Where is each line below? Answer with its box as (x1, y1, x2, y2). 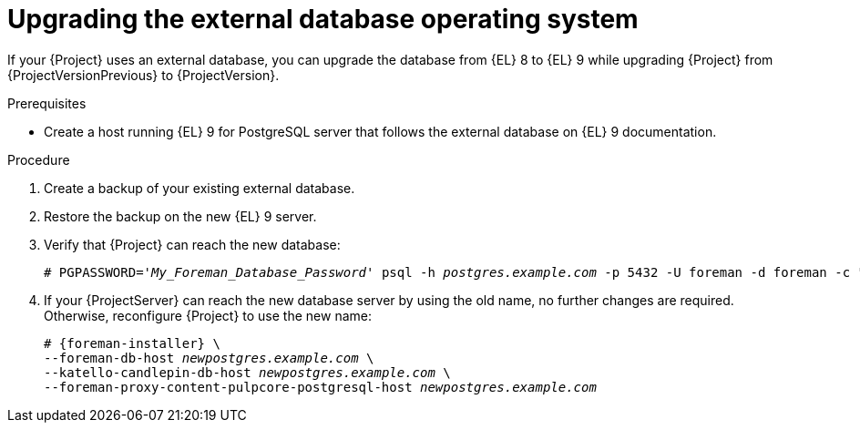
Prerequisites (7, 95, 87, 111)
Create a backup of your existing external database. (44, 179, 355, 196)
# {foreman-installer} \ (44, 335, 220, 351)
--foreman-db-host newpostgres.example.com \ (44, 350, 374, 365)
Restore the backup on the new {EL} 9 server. (44, 208, 317, 224)
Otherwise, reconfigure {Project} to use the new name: (44, 307, 372, 323)
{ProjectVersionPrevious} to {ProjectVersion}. (7, 67, 280, 83)
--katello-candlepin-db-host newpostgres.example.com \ (44, 364, 451, 380)
